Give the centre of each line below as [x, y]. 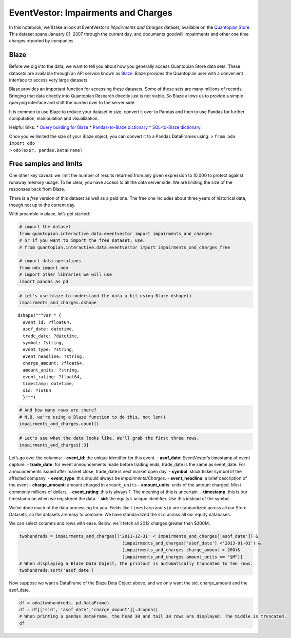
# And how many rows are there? [58, 410]
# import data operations [50, 261]
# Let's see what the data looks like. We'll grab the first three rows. [109, 438]
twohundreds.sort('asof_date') [57, 570]
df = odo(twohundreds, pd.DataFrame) [64, 603]
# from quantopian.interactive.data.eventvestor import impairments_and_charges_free [125, 247]
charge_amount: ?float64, [54, 363]
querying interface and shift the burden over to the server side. [72, 103]
